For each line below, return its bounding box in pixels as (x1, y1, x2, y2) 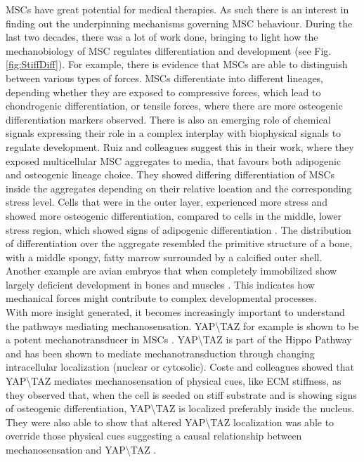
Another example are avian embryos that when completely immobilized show (6, 263, 337, 278)
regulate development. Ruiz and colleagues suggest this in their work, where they (6, 139, 354, 154)
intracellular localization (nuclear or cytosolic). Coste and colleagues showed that (6, 359, 354, 374)
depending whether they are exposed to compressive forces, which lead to (6, 84, 321, 99)
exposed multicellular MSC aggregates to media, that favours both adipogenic (6, 153, 342, 168)
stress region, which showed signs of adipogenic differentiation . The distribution (6, 222, 351, 237)
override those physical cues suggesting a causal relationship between (6, 428, 302, 443)
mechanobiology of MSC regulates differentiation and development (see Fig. (6, 43, 332, 58)
